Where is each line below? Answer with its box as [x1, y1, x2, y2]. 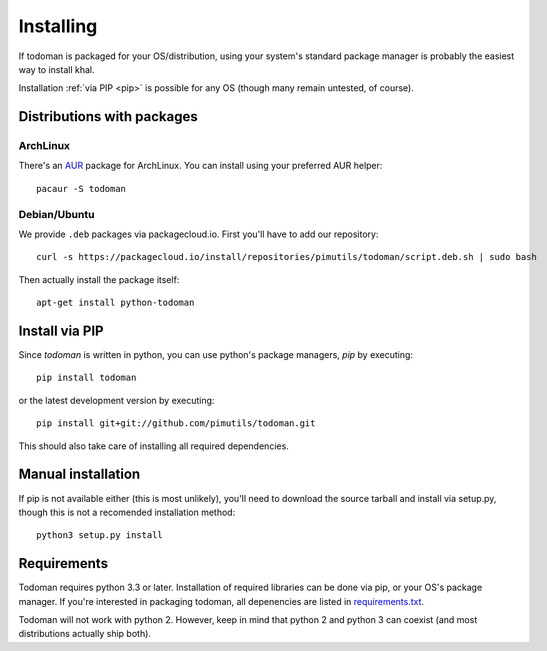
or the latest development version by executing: [18, 394, 215, 406]
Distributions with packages [18, 108, 199, 125]
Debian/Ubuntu [18, 207, 95, 221]
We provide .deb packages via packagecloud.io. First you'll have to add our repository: [18, 228, 379, 240]
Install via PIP [18, 323, 104, 339]
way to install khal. [18, 63, 95, 75]
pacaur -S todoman [36, 183, 127, 194]
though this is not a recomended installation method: [18, 506, 236, 518]
